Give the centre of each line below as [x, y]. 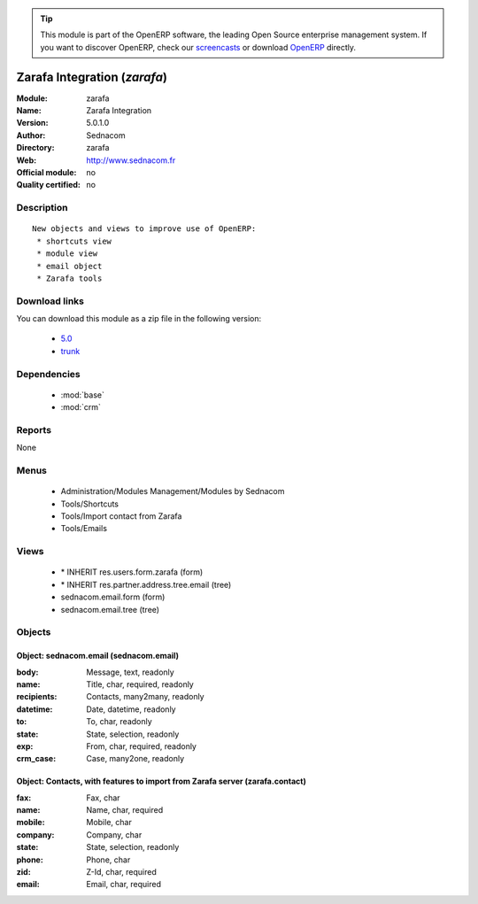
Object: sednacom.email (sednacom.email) [98, 656]
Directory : [35, 148]
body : [27, 672]
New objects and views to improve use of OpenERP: [144, 229]
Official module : [46, 173]
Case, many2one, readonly [135, 759]
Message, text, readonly [130, 672]
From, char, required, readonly [141, 746]
